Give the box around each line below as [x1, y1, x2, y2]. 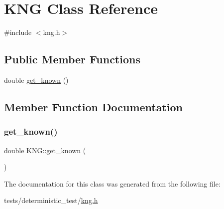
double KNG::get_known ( [4, 145, 86, 155]
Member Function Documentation [4, 99, 183, 114]
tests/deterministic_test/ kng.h [4, 195, 98, 206]
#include [4, 27, 32, 37]
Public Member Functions [4, 51, 140, 67]
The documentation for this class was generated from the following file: [4, 178, 221, 189]
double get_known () [4, 74, 69, 85]
